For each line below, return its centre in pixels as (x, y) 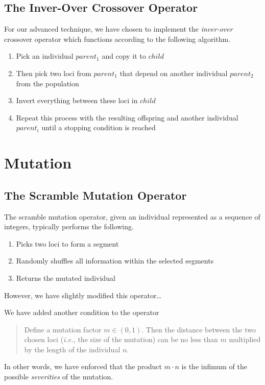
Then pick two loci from (54, 73)
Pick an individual (45, 56)
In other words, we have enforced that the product (83, 366)
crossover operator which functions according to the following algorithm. (117, 39)
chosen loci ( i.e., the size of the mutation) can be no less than (121, 339)
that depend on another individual (174, 73)
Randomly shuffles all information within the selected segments (115, 261)
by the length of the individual (72, 349)
